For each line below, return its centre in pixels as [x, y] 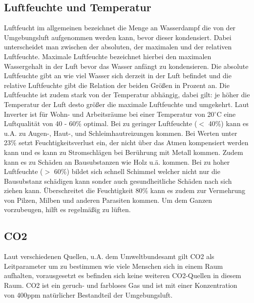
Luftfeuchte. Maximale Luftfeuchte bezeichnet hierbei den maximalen [108, 56]
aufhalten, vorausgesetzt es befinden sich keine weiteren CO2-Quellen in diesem [123, 275]
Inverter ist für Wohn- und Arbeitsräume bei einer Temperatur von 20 [109, 114]
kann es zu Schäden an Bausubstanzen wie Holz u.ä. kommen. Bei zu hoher [117, 162]
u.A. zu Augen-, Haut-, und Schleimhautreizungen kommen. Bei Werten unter [121, 133]
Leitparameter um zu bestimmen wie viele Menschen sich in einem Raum [114, 266]
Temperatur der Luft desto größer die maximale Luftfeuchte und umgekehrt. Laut [127, 104]
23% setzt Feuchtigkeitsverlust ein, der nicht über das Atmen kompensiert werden [126, 142]
